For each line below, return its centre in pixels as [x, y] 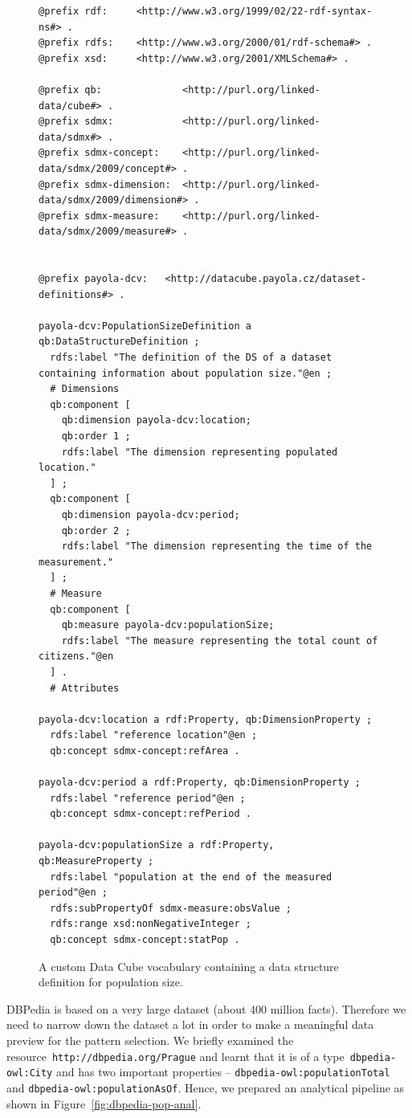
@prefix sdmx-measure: [99, 216]
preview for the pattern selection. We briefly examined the [150, 1040]
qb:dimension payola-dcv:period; [151, 515]
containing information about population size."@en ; [186, 373]
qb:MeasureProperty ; [96, 861]
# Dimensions [85, 389]
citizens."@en [76, 657]
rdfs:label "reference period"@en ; [148, 798]
